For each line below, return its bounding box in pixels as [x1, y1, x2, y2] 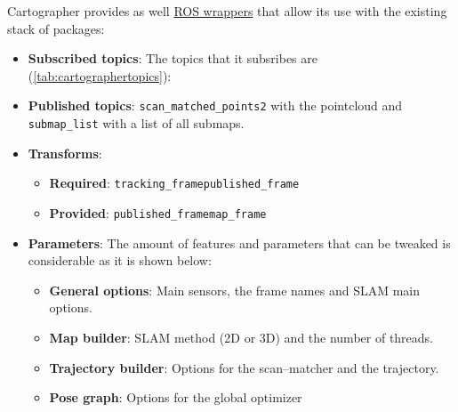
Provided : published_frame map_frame [49, 203, 267, 222]
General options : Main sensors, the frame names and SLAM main [49, 280, 421, 299]
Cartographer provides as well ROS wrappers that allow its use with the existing [7, 2, 447, 20]
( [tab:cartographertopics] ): [28, 66, 172, 85]
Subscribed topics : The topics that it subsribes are [28, 49, 317, 68]
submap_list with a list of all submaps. [28, 114, 245, 133]
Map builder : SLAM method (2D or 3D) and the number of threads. [49, 327, 434, 346]
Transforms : [28, 143, 102, 162]
